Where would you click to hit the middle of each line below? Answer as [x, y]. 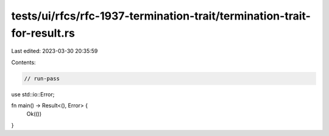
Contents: [23, 62]
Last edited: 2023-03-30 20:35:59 [55, 51]
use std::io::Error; [33, 94]
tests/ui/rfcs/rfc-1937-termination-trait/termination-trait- [161, 16]
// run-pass [42, 78]
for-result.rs [43, 33]
